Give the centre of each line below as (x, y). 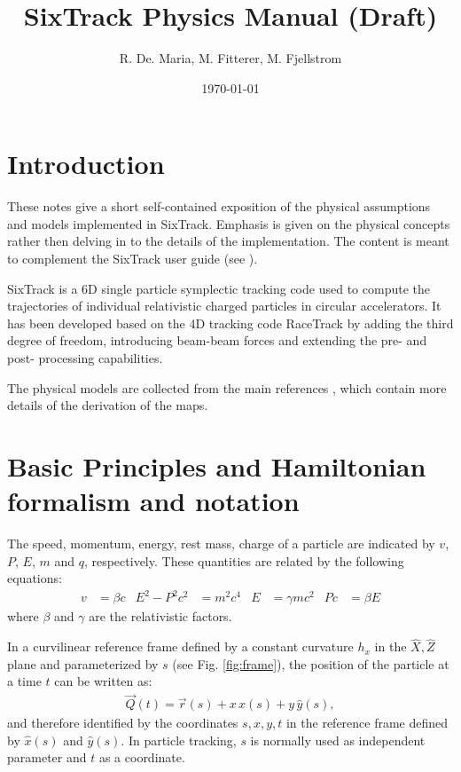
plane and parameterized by (83, 663)
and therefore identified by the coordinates (123, 723)
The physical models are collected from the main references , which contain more (227, 387)
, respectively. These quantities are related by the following (244, 560)
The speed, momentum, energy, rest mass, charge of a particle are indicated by (221, 544)
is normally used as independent (338, 740)
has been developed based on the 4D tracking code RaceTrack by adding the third (230, 323)
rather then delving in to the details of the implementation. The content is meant (228, 241)
